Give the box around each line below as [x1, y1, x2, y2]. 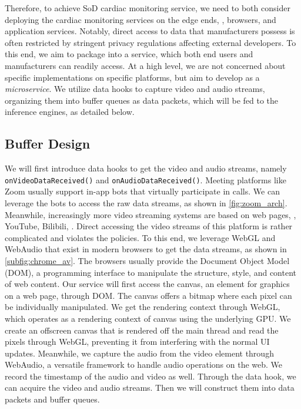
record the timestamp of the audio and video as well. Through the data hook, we [5, 370, 296, 382]
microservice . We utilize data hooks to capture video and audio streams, [5, 83, 265, 95]
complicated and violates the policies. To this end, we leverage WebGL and [5, 231, 276, 243]
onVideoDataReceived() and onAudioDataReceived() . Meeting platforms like [5, 173, 286, 186]
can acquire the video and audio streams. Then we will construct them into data [5, 381, 295, 394]
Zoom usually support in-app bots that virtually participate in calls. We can [5, 185, 280, 197]
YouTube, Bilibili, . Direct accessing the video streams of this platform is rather [5, 220, 293, 232]
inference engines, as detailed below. [5, 105, 135, 118]
